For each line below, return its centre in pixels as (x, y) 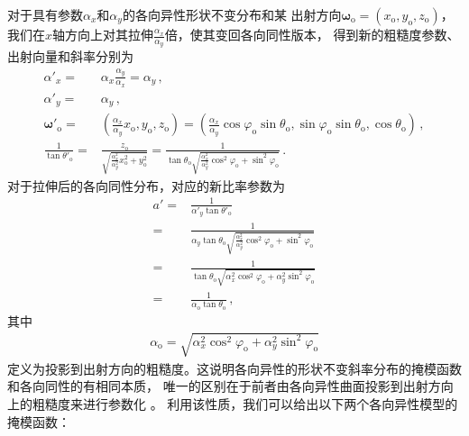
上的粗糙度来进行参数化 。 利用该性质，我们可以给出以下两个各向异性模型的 (233, 404)
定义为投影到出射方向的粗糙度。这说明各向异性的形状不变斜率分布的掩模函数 (234, 368)
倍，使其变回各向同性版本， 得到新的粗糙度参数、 (312, 34)
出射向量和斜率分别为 (70, 56)
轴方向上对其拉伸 (103, 34)
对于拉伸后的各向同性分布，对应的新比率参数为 (146, 185)
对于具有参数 (45, 14)
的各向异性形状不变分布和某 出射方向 (232, 14)
